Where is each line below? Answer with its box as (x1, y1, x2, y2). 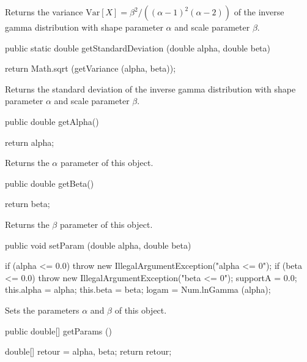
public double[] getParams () (5, 324, 112, 337)
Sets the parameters (5, 303, 80, 316)
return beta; (5, 197, 50, 210)
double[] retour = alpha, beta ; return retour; (5, 345, 172, 358)
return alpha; (5, 135, 54, 148)
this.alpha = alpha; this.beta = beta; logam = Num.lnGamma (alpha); (5, 283, 271, 296)
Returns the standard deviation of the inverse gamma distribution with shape (5, 82, 296, 95)
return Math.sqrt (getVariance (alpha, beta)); (5, 62, 176, 75)
